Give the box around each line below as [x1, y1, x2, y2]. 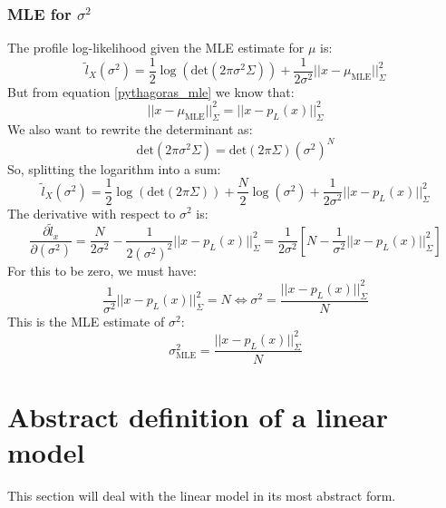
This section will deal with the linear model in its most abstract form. [7, 485, 396, 504]
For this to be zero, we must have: [7, 260, 197, 279]
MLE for [7, 2, 72, 24]
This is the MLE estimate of [7, 311, 165, 330]
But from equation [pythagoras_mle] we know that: [7, 82, 295, 101]
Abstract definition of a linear [7, 397, 388, 435]
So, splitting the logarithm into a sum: [7, 159, 221, 178]
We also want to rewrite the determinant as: [7, 119, 253, 138]
